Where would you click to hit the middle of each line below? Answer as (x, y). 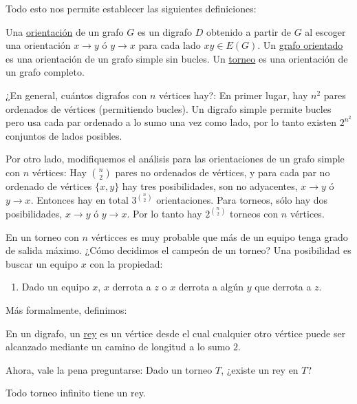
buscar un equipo (42, 263)
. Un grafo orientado (300, 45)
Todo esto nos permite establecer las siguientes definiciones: (131, 8)
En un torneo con (42, 236)
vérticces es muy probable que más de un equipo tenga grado (219, 236)
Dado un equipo (55, 287)
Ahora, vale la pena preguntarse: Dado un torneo (109, 369)
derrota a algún (211, 287)
